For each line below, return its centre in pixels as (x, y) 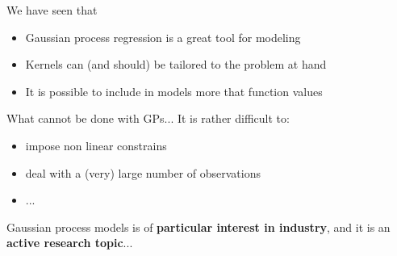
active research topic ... (70, 243)
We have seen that (52, 10)
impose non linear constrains (96, 145)
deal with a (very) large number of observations (143, 172)
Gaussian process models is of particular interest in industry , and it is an (198, 227)
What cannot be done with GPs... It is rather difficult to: (148, 118)
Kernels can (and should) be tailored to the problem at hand (176, 64)
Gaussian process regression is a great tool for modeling (163, 37)
